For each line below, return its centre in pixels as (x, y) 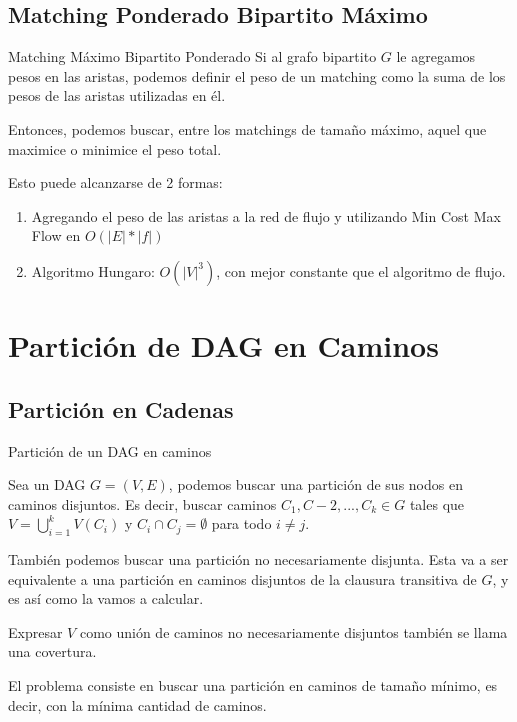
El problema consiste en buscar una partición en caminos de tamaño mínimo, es (253, 685)
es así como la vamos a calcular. (106, 598)
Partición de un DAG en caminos (110, 450)
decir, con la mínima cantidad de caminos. (137, 704)
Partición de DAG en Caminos (223, 345)
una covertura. (52, 651)
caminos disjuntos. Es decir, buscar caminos (142, 503)
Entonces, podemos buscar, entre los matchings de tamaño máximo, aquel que (247, 128)
